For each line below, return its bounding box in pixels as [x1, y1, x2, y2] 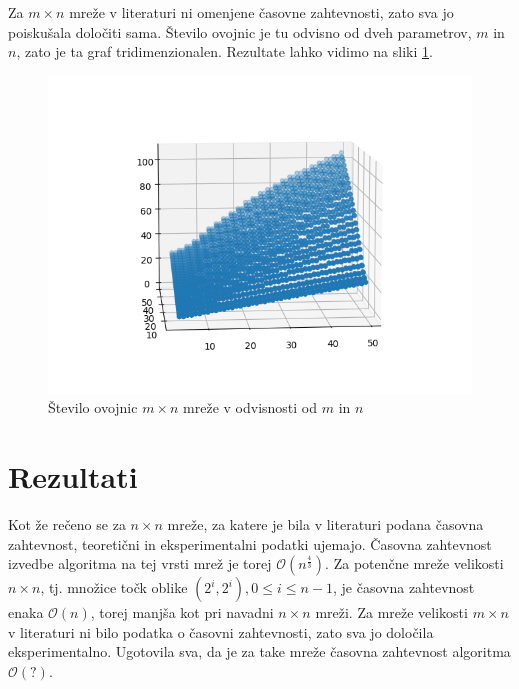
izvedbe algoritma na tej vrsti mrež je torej [8, 553, 272, 574]
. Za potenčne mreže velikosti [325, 553, 504, 574]
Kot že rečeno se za [8, 514, 126, 535]
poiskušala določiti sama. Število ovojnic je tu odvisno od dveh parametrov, [8, 21, 472, 42]
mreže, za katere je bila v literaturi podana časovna [167, 514, 484, 535]
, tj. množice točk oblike [40, 577, 188, 598]
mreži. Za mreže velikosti [315, 602, 468, 623]
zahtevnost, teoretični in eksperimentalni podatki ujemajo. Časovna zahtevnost [8, 533, 492, 554]
